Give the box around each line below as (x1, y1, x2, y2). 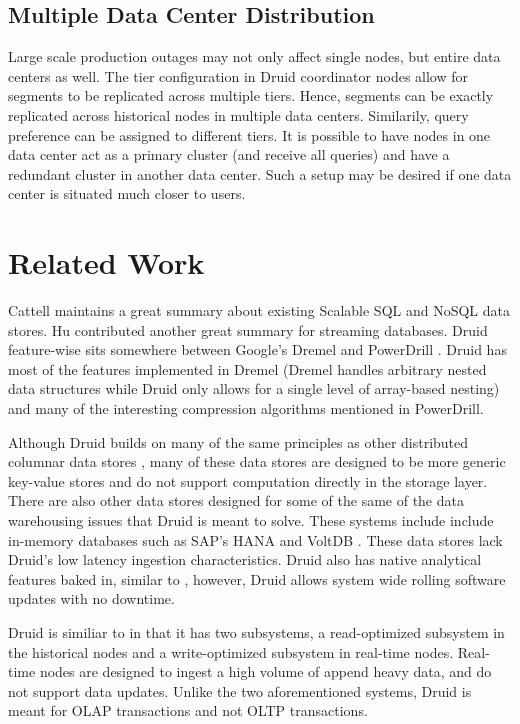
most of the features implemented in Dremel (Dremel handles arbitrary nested (8, 358, 487, 379)
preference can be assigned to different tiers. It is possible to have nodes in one (8, 124, 491, 145)
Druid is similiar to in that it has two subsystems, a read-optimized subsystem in (8, 621, 505, 642)
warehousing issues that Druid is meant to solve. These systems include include (8, 510, 494, 531)
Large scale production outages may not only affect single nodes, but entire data (8, 46, 501, 67)
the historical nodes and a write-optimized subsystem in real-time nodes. (8, 641, 454, 662)
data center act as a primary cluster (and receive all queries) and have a (8, 144, 450, 165)
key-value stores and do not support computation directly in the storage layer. (8, 470, 488, 491)
